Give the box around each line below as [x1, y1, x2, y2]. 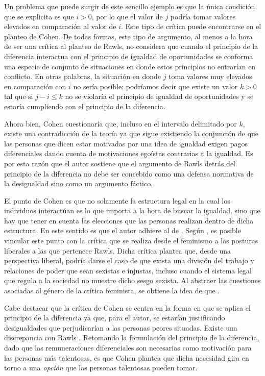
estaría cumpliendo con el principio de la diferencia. [4, 101, 165, 111]
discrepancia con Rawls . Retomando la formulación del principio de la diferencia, [4, 332, 259, 343]
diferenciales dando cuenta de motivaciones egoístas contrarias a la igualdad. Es [4, 148, 253, 159]
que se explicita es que [4, 11, 74, 21]
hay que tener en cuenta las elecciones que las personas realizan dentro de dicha [4, 215, 254, 225]
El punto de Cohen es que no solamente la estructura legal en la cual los [4, 195, 230, 206]
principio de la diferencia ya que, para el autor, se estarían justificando [4, 312, 225, 323]
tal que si [4, 91, 33, 102]
